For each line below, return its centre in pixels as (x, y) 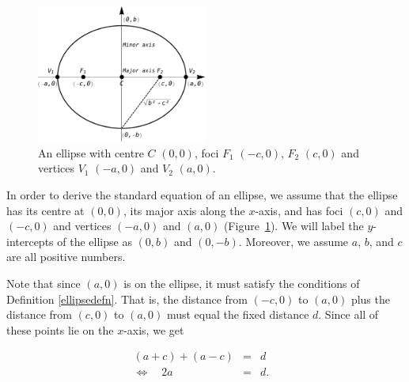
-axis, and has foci (299, 210)
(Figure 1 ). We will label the (293, 226)
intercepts (30, 241)
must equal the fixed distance (238, 314)
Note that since (44, 283)
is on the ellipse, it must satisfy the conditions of (242, 283)
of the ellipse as (95, 241)
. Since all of (348, 314)
